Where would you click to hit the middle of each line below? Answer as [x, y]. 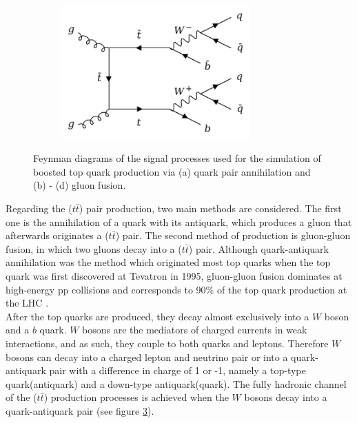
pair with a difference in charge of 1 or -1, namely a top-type [177, 370]
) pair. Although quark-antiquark [258, 248]
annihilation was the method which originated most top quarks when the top [168, 262]
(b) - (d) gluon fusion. [80, 185]
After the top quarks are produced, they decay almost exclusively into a [157, 316]
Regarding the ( [39, 208]
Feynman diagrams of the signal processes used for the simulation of [177, 158]
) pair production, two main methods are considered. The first [210, 208]
